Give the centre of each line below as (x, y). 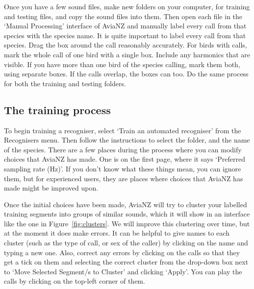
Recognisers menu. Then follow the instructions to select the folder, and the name (127, 140)
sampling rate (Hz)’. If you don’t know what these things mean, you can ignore (123, 168)
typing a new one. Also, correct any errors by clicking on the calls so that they (122, 252)
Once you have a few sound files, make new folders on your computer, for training (127, 6)
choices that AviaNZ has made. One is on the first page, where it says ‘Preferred (125, 159)
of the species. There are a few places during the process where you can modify (123, 149)
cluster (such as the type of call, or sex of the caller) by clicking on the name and (126, 243)
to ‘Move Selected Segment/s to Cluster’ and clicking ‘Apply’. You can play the (123, 271)
